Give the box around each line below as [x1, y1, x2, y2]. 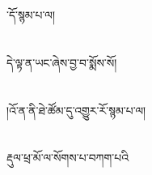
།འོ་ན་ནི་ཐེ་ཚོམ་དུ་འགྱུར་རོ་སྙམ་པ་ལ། [6, 101, 146, 118]
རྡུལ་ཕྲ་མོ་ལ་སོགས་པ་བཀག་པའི [6, 149, 129, 166]
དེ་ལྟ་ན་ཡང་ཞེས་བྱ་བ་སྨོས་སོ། [6, 53, 117, 70]
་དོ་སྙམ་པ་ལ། [6, 6, 55, 23]
